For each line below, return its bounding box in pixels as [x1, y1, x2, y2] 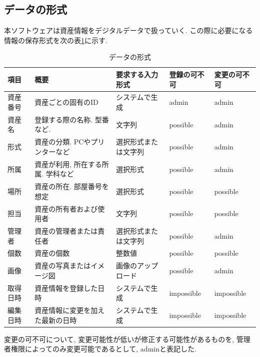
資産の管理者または [34, 226, 98, 236]
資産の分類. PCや [34, 136, 91, 147]
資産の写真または [34, 260, 91, 271]
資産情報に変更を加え [34, 305, 105, 315]
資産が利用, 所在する [34, 158, 102, 169]
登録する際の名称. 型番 [34, 114, 109, 124]
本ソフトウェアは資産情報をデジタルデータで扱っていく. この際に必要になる [4, 25, 253, 36]
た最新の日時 [34, 314, 77, 325]
